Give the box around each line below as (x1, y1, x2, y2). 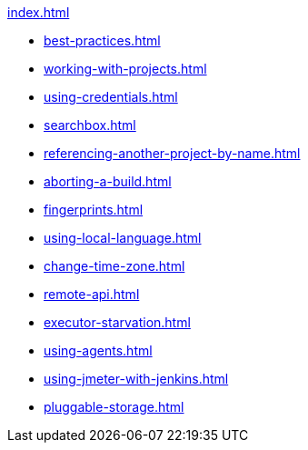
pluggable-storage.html (44, 399, 184, 415)
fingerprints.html (44, 202, 144, 217)
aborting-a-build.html (44, 174, 172, 189)
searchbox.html (44, 117, 136, 133)
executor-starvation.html (44, 315, 191, 330)
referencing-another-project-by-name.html (44, 145, 301, 161)
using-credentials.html (44, 89, 178, 105)
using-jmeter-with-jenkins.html (44, 371, 229, 386)
